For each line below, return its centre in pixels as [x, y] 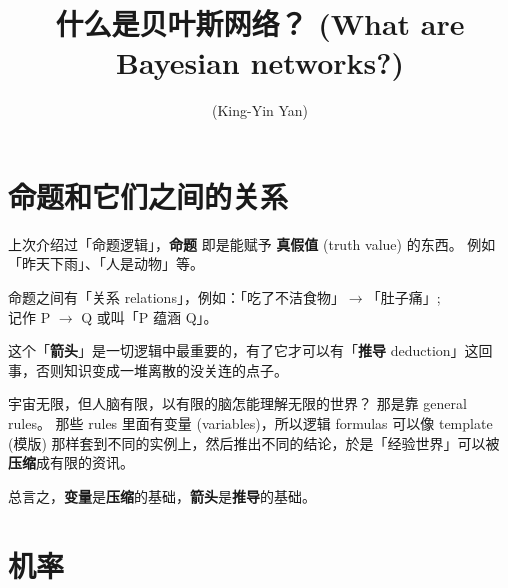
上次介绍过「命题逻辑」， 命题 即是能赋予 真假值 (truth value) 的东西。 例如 [252, 243]
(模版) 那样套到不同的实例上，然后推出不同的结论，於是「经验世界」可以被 [254, 442]
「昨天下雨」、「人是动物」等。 [106, 263]
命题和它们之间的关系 [148, 195]
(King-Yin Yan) [260, 110]
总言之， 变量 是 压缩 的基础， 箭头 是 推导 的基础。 [162, 495]
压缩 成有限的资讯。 [71, 462]
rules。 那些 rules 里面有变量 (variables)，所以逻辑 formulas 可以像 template [250, 423]
